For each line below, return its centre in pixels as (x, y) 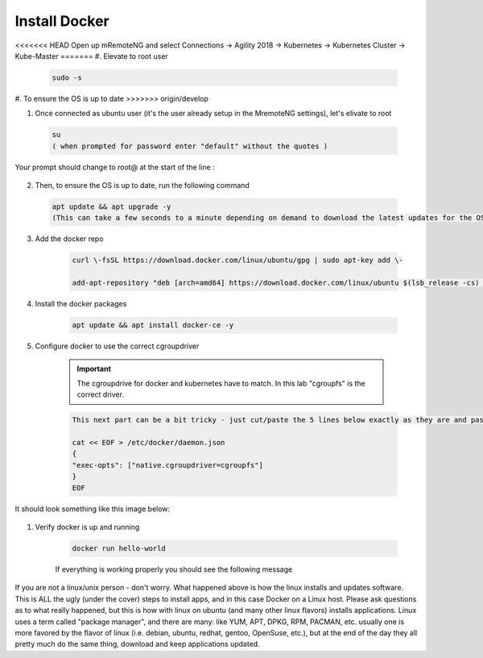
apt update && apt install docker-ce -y (153, 325)
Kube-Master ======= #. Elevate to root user (91, 56)
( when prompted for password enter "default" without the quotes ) (190, 146)
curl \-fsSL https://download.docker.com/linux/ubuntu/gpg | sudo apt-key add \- (238, 260)
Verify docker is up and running (87, 527)
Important (94, 369)
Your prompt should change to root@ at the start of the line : (115, 167)
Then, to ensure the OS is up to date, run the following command (142, 185)
